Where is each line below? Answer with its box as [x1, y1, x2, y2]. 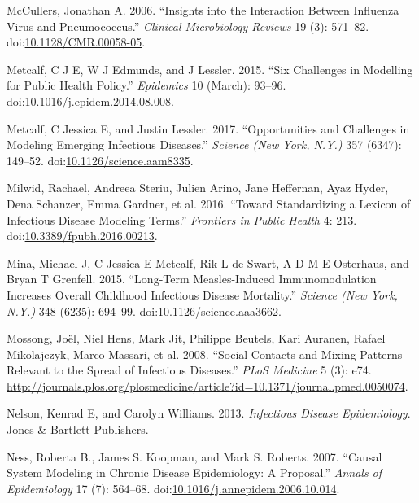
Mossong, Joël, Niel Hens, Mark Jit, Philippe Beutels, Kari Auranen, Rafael [7, 330, 386, 347]
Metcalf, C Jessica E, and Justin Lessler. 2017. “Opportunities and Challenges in [7, 120, 410, 137]
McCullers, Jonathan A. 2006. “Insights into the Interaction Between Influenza [7, 2, 399, 18]
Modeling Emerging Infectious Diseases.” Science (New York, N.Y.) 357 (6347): [7, 136, 402, 153]
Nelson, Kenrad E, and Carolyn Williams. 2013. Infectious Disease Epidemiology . [7, 405, 411, 422]
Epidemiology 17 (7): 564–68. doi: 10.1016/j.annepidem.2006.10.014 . [7, 479, 340, 496]
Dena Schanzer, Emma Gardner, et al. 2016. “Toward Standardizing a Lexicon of [7, 195, 411, 212]
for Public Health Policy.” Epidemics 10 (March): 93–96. [7, 77, 286, 94]
